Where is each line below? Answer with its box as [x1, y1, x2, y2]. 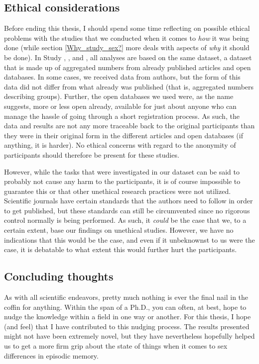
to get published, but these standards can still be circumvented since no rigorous [4, 205, 250, 215]
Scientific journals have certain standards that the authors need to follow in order [4, 195, 253, 206]
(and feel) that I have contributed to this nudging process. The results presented [4, 321, 250, 331]
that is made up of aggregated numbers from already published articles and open [4, 62, 251, 72]
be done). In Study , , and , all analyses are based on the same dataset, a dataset [4, 52, 252, 62]
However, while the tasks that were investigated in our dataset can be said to [4, 166, 240, 177]
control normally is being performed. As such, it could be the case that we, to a [4, 215, 247, 225]
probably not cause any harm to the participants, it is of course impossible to [4, 176, 241, 186]
